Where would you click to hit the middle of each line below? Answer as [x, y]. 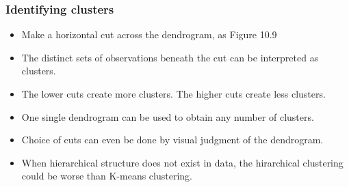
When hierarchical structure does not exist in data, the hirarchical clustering [182, 162]
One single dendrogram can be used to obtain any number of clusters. [168, 116]
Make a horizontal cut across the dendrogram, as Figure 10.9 [149, 34]
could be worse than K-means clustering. [107, 176]
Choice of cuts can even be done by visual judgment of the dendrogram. [172, 140]
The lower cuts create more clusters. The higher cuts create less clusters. [173, 93]
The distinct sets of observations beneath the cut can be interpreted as [170, 57]
